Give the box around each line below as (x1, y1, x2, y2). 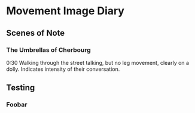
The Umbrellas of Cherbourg (6, 46, 91, 54)
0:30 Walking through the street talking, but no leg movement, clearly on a (6, 59, 190, 66)
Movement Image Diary (6, 4, 124, 18)
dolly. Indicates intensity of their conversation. (6, 65, 120, 73)
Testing (6, 83, 35, 93)
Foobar (6, 101, 28, 109)
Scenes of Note (6, 28, 65, 38)
